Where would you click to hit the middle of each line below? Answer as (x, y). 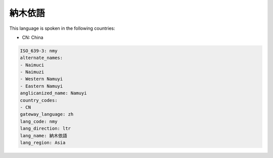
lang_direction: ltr (45, 128)
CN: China (33, 37)
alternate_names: (41, 58)
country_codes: (39, 100)
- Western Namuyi (41, 79)
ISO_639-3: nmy (39, 51)
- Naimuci (32, 65)
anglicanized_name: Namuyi (53, 93)
